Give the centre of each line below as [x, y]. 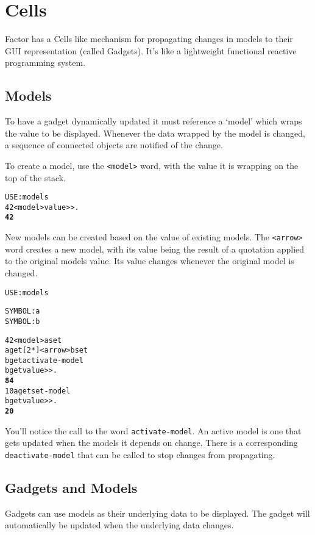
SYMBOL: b [23, 321]
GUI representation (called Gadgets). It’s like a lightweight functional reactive [151, 50]
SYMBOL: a [23, 311]
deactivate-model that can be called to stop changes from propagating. [140, 455]
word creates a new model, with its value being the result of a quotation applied [155, 249]
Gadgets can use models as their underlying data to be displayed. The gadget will [157, 513]
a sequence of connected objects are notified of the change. [114, 145]
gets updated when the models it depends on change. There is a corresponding [151, 443]
